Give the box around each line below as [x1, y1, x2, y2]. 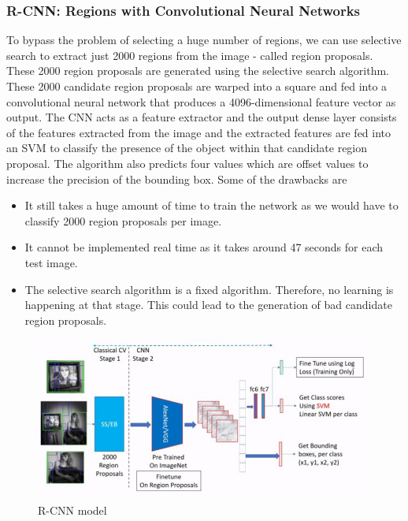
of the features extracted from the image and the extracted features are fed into [6, 124, 391, 140]
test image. [24, 254, 78, 270]
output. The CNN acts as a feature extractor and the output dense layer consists [6, 109, 397, 125]
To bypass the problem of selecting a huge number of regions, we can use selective [6, 32, 402, 48]
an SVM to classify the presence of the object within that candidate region [6, 140, 368, 156]
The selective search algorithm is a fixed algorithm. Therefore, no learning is [24, 281, 394, 297]
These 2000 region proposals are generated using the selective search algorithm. [6, 62, 389, 79]
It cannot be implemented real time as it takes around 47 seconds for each [24, 239, 383, 255]
